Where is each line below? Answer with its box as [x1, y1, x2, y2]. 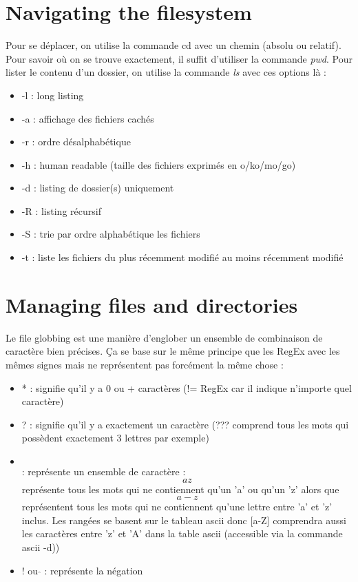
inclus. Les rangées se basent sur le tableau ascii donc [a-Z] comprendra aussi [21, 512, 346, 527]
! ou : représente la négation [21, 563, 143, 577]
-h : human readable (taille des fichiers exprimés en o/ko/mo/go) [21, 157, 296, 172]
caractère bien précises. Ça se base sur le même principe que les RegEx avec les [6, 344, 340, 358]
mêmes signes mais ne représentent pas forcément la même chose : [6, 357, 284, 371]
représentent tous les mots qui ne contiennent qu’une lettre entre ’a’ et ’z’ [21, 499, 333, 514]
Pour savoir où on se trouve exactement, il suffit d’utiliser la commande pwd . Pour [6, 51, 352, 65]
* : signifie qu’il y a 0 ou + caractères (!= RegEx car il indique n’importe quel [21, 380, 352, 395]
